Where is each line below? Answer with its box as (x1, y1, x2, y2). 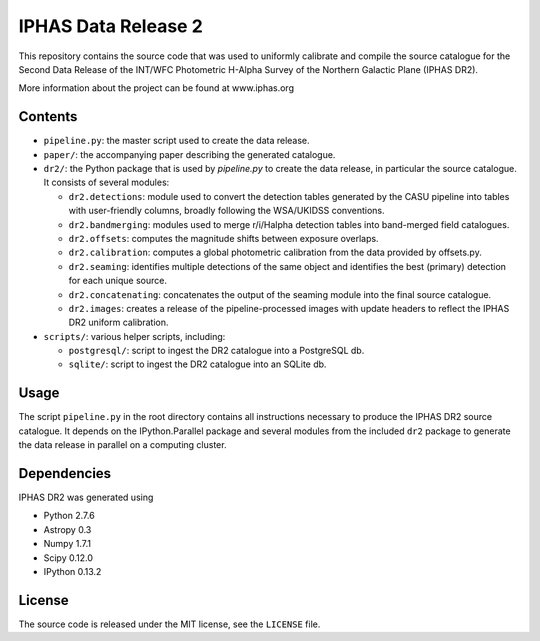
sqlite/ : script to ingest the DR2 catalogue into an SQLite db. (68, 358, 327, 370)
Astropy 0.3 (43, 523, 92, 535)
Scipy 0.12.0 (43, 551, 94, 564)
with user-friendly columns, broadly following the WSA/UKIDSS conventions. (68, 205, 385, 217)
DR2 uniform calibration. (68, 316, 169, 329)
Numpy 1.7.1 (43, 538, 92, 550)
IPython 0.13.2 (43, 566, 102, 578)
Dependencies (18, 465, 112, 482)
